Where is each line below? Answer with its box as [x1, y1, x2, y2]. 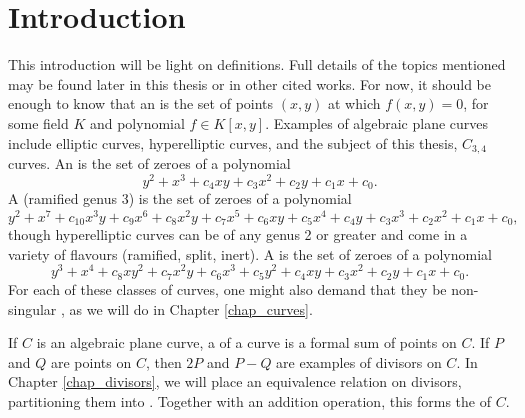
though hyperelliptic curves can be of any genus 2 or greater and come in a [8, 224, 468, 245]
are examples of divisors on [276, 351, 442, 372]
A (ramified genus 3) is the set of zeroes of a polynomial [8, 188, 352, 209]
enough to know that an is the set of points [8, 93, 274, 114]
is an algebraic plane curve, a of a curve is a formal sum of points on [36, 332, 457, 353]
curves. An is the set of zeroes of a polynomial [8, 152, 291, 173]
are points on [50, 351, 132, 372]
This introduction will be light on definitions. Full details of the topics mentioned [8, 54, 506, 75]
